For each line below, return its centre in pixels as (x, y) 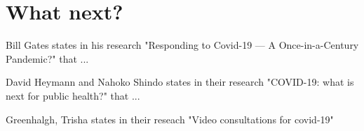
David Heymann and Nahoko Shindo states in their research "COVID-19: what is (180, 82)
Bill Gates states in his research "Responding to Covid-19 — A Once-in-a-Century (182, 45)
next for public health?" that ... (73, 95)
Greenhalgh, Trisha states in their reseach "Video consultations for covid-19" (170, 119)
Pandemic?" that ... (47, 58)
